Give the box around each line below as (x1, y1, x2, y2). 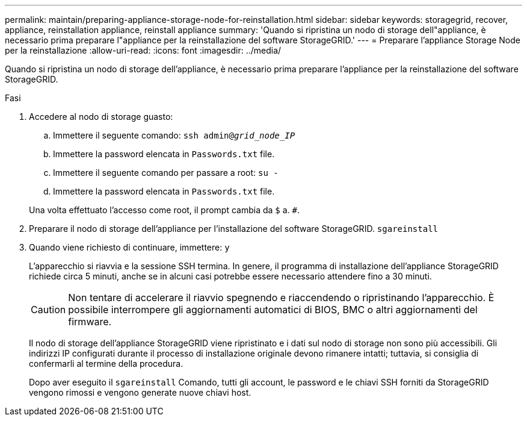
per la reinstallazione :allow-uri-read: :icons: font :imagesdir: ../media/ (5, 45, 282, 55)
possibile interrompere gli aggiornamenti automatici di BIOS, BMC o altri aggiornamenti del (68, 304, 478, 316)
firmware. (68, 316, 112, 328)
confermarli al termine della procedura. (29, 358, 183, 369)
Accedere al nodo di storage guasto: (29, 111, 173, 122)
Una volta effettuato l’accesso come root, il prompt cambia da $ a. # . (29, 205, 300, 215)
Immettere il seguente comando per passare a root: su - (53, 167, 279, 178)
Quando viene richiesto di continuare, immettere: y (29, 242, 230, 252)
